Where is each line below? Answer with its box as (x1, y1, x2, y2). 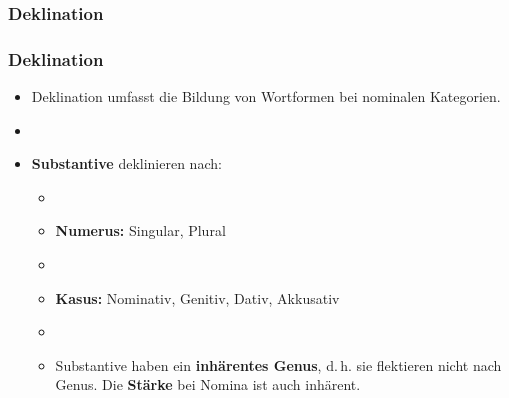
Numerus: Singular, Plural (55, 220, 226, 241)
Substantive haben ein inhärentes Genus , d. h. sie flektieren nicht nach (55, 354, 502, 375)
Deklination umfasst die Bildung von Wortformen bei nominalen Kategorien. (31, 86, 501, 107)
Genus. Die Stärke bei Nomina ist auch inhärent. (55, 374, 361, 395)
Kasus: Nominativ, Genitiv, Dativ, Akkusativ (55, 287, 340, 308)
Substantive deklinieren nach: (31, 153, 222, 174)
